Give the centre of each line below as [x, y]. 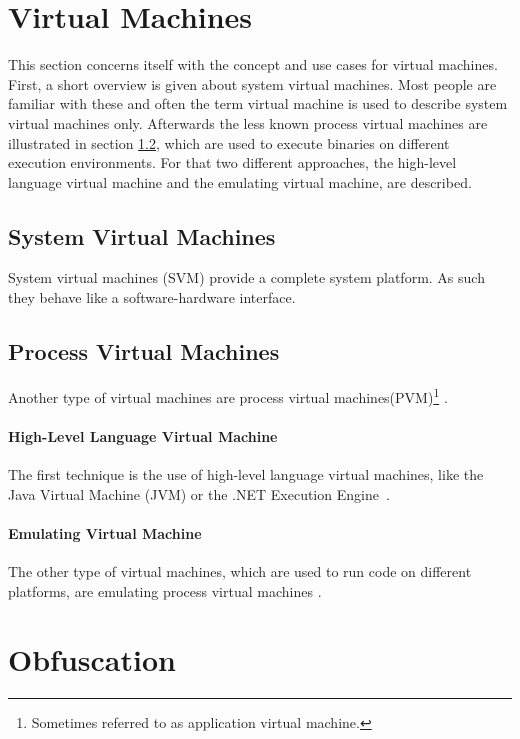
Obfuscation [92, 659]
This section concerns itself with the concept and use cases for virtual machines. [253, 64]
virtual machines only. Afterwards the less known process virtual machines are [248, 122]
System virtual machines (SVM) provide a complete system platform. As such [246, 277]
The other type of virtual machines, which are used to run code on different [240, 570]
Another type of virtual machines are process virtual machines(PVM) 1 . [228, 395]
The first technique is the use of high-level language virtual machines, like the [246, 473]
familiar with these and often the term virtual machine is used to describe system [258, 103]
